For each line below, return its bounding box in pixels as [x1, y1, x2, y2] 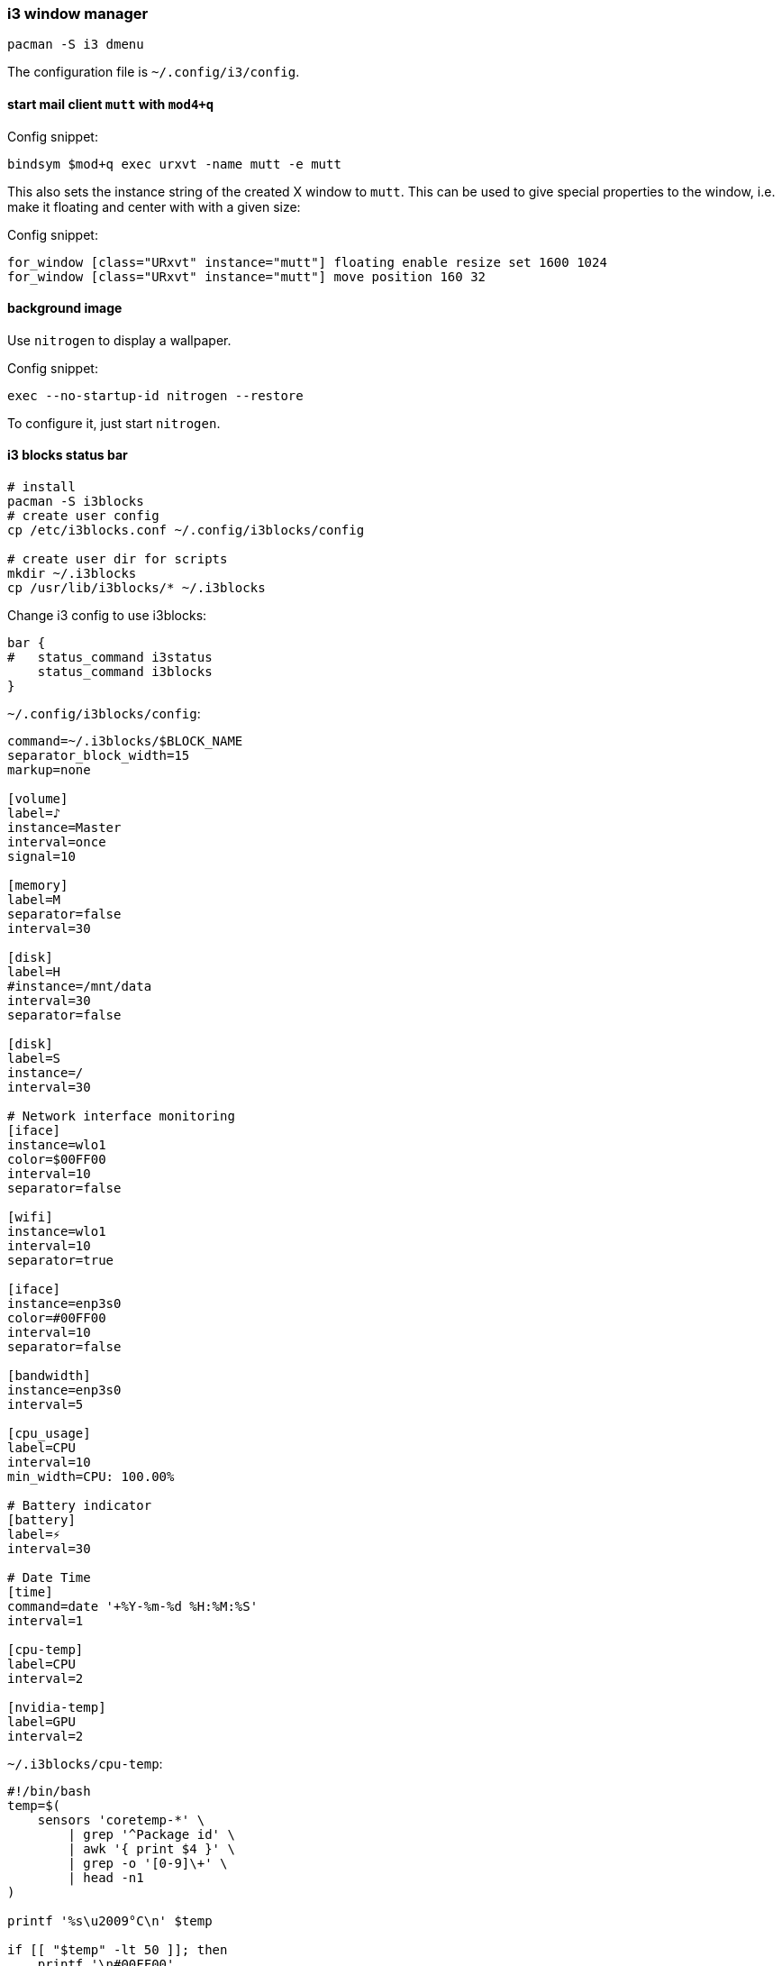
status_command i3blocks [37, 664, 213, 680]
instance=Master [7, 820, 122, 836]
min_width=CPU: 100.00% [7, 1469, 175, 1485]
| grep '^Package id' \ [68, 1827, 235, 1843]
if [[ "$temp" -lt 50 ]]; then [7, 1943, 228, 1958]
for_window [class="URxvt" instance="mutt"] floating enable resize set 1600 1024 [7, 254, 607, 270]
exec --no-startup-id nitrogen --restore [7, 388, 304, 403]
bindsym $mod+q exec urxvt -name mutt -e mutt [7, 156, 341, 171]
